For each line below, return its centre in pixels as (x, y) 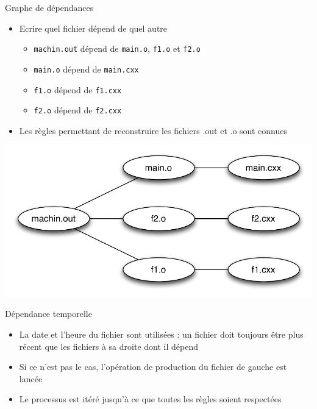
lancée (31, 378)
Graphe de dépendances (49, 7)
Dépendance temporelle (48, 314)
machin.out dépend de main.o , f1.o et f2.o (117, 48)
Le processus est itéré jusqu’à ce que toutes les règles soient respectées (150, 399)
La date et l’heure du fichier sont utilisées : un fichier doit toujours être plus (161, 334)
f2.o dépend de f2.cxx (78, 110)
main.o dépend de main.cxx (86, 69)
